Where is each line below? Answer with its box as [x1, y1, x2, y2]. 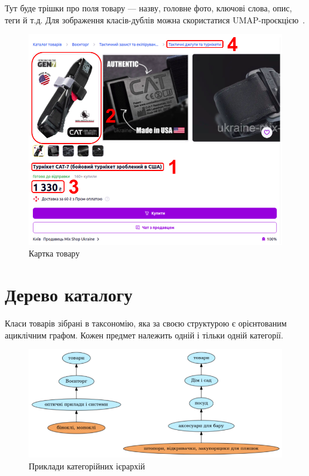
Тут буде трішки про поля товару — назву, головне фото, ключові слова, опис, [5, 2, 292, 14]
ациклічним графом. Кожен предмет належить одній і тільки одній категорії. [5, 328, 283, 341]
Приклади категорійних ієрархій [29, 459, 145, 472]
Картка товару [29, 247, 80, 260]
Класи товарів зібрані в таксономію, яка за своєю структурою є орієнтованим [5, 316, 287, 329]
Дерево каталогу [5, 282, 133, 306]
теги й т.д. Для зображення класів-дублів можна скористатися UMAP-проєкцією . [5, 13, 305, 26]
